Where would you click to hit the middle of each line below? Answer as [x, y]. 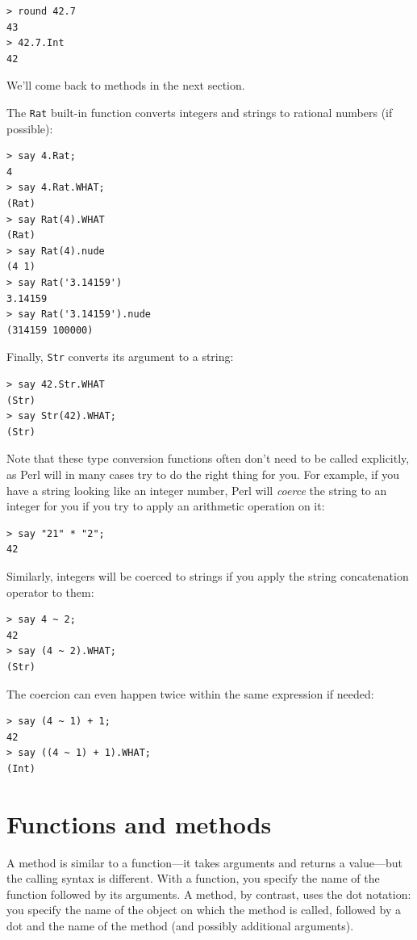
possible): [30, 128]
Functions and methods [139, 823]
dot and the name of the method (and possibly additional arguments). [180, 925]
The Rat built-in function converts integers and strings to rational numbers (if [200, 112]
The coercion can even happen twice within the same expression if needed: [190, 693]
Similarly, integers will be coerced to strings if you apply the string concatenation [208, 575]
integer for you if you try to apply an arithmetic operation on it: [166, 506]
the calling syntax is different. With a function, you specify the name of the [193, 878]
